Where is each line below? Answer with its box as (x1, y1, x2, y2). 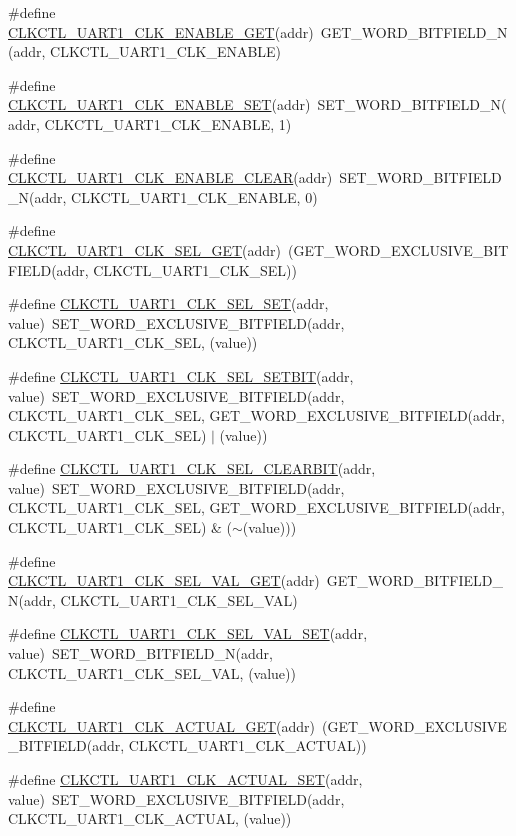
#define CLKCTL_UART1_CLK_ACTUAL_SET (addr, (8, 769, 363, 789)
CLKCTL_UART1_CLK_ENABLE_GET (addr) (8, 21, 314, 42)
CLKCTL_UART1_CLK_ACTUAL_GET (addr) (8, 715, 315, 736)
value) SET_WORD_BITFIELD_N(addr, (8, 643, 273, 664)
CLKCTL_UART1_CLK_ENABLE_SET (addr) (8, 94, 311, 115)
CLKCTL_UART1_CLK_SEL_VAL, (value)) (8, 662, 296, 683)
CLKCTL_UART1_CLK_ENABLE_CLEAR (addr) (8, 167, 333, 188)
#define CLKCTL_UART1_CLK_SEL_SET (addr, (8, 293, 329, 314)
